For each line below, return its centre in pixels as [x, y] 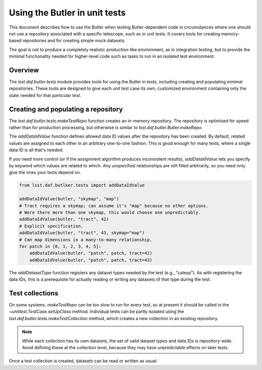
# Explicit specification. [51, 226]
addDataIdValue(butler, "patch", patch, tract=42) [91, 253]
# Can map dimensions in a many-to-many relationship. [86, 240]
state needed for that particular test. [45, 95]
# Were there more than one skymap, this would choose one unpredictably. [110, 212]
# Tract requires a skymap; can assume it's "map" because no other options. [114, 206]
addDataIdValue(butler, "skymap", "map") [69, 199]
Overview [24, 70]
